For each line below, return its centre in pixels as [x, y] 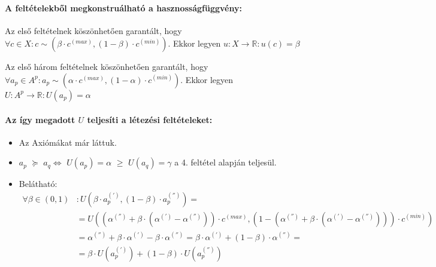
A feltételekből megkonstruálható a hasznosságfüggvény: [123, 7]
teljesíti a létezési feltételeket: [150, 119]
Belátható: [38, 184]
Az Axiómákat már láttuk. [68, 142]
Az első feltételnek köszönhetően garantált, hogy [93, 30]
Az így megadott [40, 119]
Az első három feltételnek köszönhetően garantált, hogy [107, 67]
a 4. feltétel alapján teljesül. [225, 162]
